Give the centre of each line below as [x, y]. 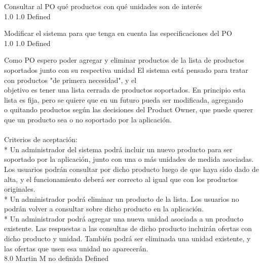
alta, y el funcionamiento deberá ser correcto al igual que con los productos [121, 179]
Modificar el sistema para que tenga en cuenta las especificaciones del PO [118, 33]
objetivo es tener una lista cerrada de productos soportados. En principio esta [125, 90]
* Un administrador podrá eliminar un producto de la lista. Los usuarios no [122, 198]
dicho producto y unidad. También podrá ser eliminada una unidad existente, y [127, 238]
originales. [20, 189]
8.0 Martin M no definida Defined [57, 258]
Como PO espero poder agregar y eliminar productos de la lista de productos [124, 60]
